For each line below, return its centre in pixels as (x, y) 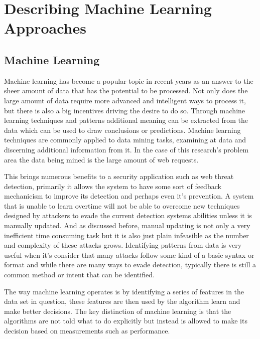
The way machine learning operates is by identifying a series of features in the (124, 291)
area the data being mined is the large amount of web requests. (101, 159)
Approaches (45, 28)
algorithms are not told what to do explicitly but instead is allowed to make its (126, 321)
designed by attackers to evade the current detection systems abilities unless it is (128, 215)
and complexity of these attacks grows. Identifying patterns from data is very (123, 245)
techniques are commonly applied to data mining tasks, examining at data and (125, 140)
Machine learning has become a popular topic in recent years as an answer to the (129, 80)
